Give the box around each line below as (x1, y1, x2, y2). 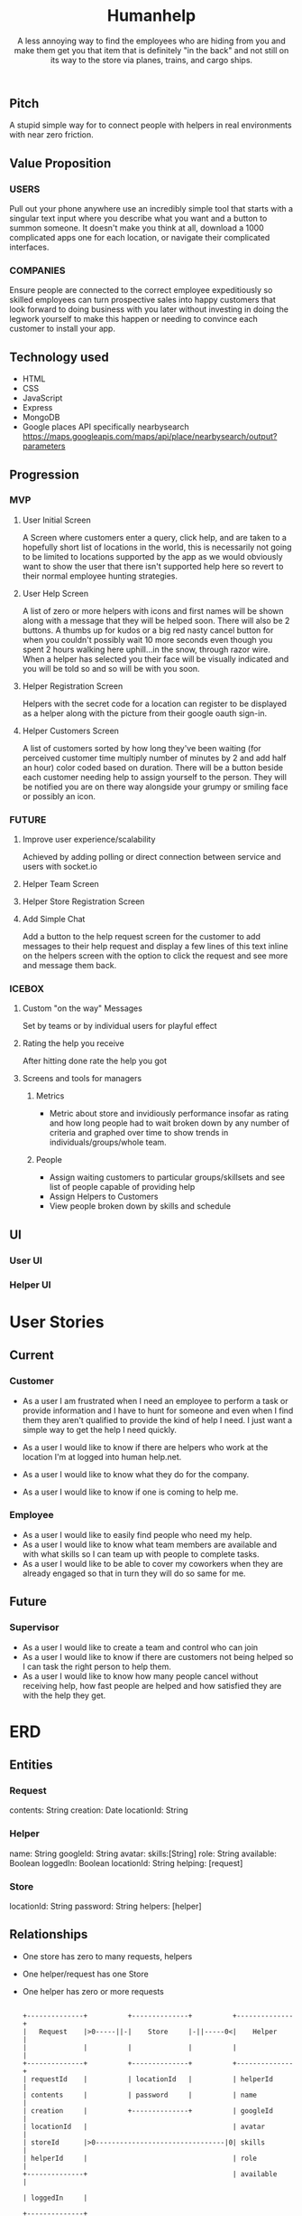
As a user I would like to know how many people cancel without (22, 1670, 259, 1682)
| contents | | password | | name (22, 2090, 258, 2099)
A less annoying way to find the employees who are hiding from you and (17, 35, 286, 46)
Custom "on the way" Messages (22, 1003, 142, 1014)
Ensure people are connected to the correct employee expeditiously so (9, 285, 273, 296)
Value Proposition (9, 156, 112, 171)
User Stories (9, 1312, 105, 1332)
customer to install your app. (9, 323, 115, 335)
